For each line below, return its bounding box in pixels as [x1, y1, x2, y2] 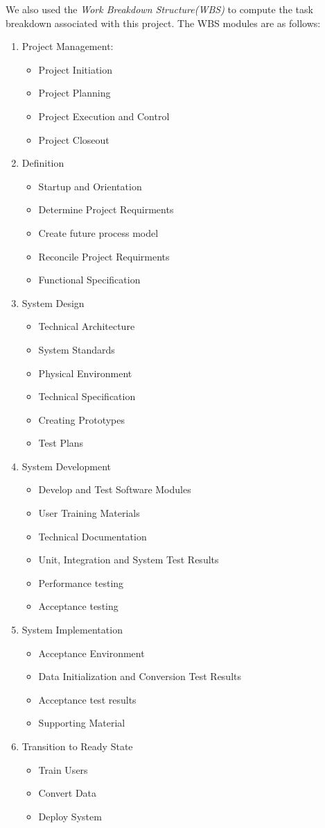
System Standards [38, 342, 115, 356]
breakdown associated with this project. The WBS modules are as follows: [6, 15, 321, 30]
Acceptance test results [38, 692, 137, 706]
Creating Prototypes [38, 412, 125, 427]
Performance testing [38, 575, 124, 590]
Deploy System [38, 809, 102, 823]
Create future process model [38, 225, 159, 240]
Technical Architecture [38, 319, 135, 333]
